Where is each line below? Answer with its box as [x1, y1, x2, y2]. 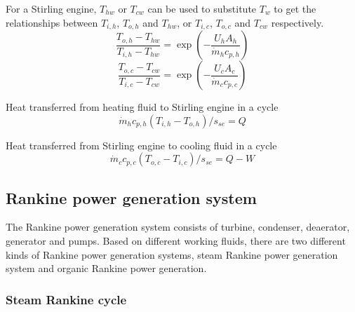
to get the [274, 1, 316, 15]
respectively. [271, 15, 324, 29]
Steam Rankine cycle [6, 290, 127, 308]
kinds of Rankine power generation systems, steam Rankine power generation [6, 247, 338, 262]
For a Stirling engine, [6, 1, 97, 15]
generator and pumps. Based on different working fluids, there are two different [6, 233, 346, 248]
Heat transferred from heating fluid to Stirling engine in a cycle [6, 100, 279, 114]
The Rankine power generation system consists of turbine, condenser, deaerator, [6, 219, 350, 234]
